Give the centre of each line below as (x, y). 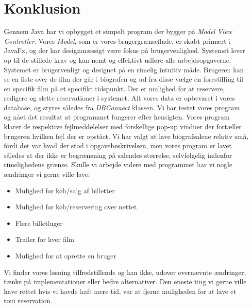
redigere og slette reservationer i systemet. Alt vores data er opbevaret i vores (119, 98)
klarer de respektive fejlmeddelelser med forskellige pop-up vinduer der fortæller (123, 127)
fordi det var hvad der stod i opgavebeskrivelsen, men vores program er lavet (118, 145)
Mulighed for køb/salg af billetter (65, 190)
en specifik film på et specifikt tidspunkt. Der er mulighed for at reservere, (114, 88)
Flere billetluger (39, 223)
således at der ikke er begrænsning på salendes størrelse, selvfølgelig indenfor (118, 155)
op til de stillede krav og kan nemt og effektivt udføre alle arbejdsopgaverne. (118, 60)
